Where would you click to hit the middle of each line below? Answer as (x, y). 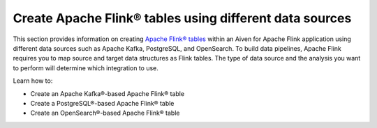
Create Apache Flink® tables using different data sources (182, 18)
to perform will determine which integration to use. (86, 68)
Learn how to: (33, 81)
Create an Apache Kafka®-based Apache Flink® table (108, 93)
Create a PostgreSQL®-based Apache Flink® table (102, 103)
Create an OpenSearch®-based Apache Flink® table (105, 113)
